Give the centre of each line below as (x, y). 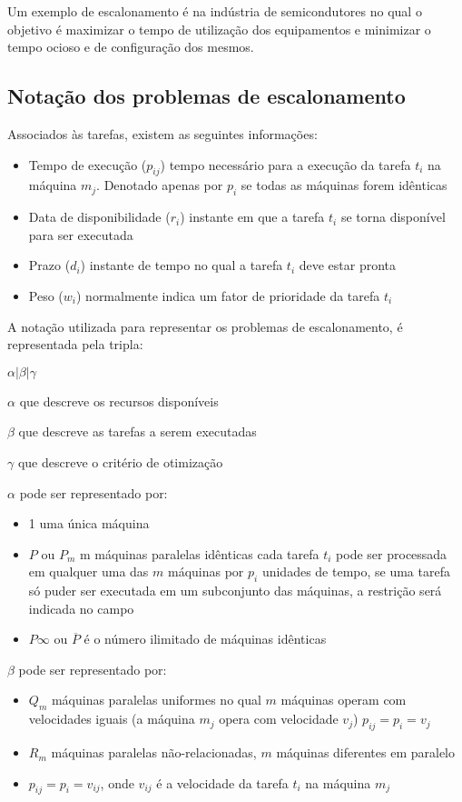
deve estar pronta (348, 265)
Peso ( (46, 295)
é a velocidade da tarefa (222, 782)
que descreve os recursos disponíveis (119, 401)
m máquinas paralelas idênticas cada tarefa (199, 553)
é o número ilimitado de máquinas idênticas (205, 639)
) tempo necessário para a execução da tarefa (285, 164)
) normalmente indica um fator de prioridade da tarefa (228, 295)
